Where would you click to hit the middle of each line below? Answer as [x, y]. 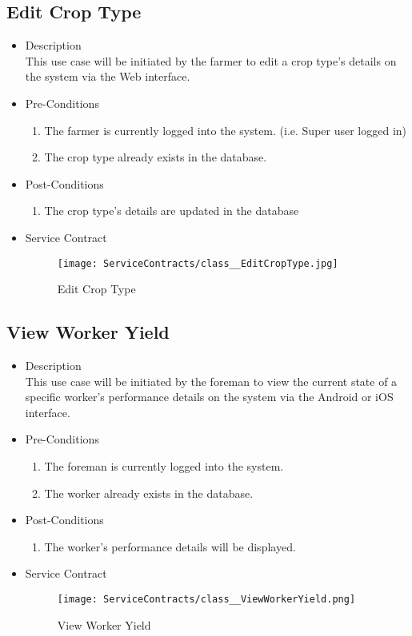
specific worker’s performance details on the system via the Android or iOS [209, 397]
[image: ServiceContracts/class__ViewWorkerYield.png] [206, 599]
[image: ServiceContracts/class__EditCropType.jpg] [198, 263]
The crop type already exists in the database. [156, 157]
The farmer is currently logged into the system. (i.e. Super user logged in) [226, 130]
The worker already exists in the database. [149, 493]
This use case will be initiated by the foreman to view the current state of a [211, 381]
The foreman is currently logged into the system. [164, 465]
